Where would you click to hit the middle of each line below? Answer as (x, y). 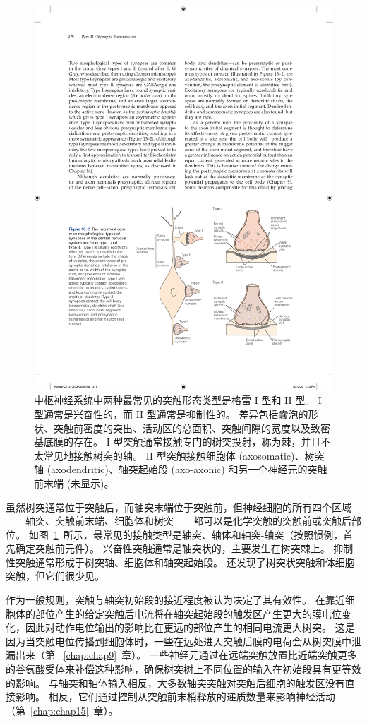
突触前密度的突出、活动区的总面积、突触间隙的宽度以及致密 (192, 428)
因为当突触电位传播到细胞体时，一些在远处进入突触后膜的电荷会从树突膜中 (179, 641)
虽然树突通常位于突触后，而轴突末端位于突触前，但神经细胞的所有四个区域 (179, 507)
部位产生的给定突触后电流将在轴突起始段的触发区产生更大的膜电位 (188, 613)
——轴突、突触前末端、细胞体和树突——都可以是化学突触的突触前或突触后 (179, 521)
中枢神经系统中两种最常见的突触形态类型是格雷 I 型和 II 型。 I (178, 400)
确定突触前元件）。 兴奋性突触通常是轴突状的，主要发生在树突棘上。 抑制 (184, 548)
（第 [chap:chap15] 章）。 (62, 710)
